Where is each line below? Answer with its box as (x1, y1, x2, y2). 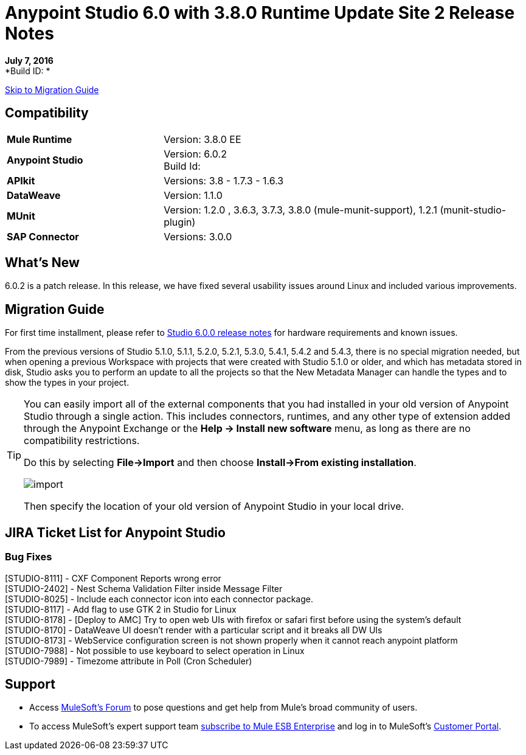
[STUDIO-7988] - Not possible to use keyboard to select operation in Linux (5, 645, 305, 656)
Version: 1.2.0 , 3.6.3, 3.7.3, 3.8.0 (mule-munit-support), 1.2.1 (164, 203, 437, 216)
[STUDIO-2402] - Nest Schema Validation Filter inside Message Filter (5, 583, 283, 594)
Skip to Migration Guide (5, 84, 99, 95)
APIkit (7, 174, 35, 187)
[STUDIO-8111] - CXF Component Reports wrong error (5, 572, 221, 583)
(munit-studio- (440, 203, 507, 216)
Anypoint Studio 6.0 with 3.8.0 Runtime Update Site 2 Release (5, 2, 515, 23)
